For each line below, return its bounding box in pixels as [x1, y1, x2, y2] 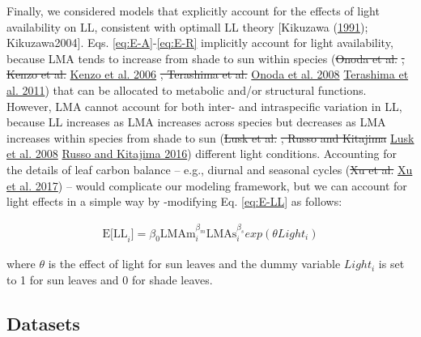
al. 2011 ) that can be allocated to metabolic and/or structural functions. [6, 81, 367, 98]
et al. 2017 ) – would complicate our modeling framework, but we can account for [6, 177, 407, 194]
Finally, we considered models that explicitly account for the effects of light [6, 2, 380, 19]
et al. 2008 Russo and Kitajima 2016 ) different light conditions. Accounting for [6, 145, 397, 162]
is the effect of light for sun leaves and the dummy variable [48, 255, 341, 272]
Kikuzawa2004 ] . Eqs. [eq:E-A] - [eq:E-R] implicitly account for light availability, [6, 34, 393, 51]
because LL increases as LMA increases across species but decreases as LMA [6, 113, 386, 130]
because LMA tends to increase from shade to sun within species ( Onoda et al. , [6, 49, 405, 66]
